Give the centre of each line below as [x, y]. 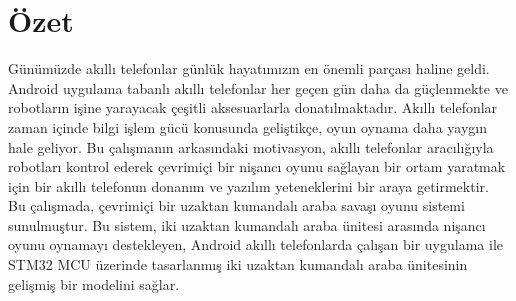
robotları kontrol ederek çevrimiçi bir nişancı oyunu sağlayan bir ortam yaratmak [257, 166]
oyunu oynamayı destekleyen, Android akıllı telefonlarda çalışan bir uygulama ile [255, 244]
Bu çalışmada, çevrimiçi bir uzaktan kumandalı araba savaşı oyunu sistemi [236, 205]
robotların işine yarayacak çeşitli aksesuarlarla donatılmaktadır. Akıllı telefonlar [253, 107]
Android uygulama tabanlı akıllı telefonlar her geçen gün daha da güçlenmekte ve [258, 87]
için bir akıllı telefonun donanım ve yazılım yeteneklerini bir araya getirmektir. [248, 185]
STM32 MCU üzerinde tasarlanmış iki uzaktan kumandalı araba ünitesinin [238, 264]
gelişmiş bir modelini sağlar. [94, 283]
